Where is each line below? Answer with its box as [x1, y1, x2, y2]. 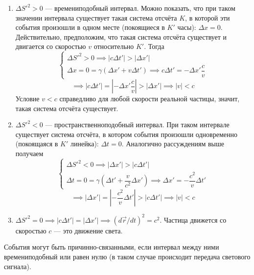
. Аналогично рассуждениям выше [121, 138, 224, 149]
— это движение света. [54, 225, 123, 235]
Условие [15, 93, 40, 104]
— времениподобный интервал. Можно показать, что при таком [45, 3, 235, 13]
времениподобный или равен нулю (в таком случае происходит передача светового [4, 251, 251, 261]
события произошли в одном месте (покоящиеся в [15, 22, 165, 32]
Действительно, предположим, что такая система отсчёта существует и [15, 31, 227, 42]
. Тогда [144, 41, 164, 51]
